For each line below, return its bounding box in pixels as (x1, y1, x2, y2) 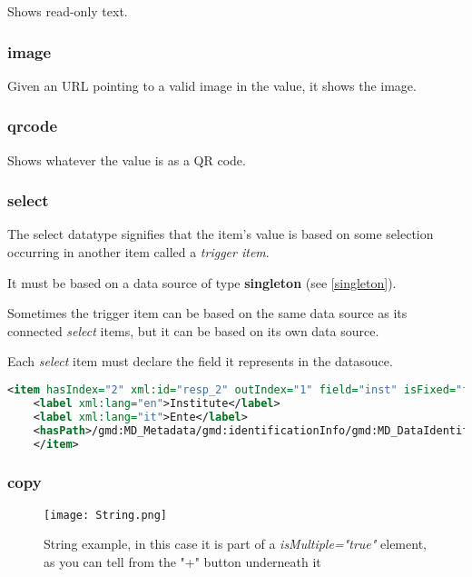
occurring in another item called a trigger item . (7, 243, 270, 262)
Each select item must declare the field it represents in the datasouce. (7, 352, 393, 371)
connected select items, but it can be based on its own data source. (7, 321, 379, 340)
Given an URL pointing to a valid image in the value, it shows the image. (7, 75, 417, 95)
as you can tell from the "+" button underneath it (44, 552, 321, 571)
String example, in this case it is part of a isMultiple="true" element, (44, 534, 427, 553)
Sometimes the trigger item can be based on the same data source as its (7, 303, 408, 323)
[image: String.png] (44, 508, 168, 522)
